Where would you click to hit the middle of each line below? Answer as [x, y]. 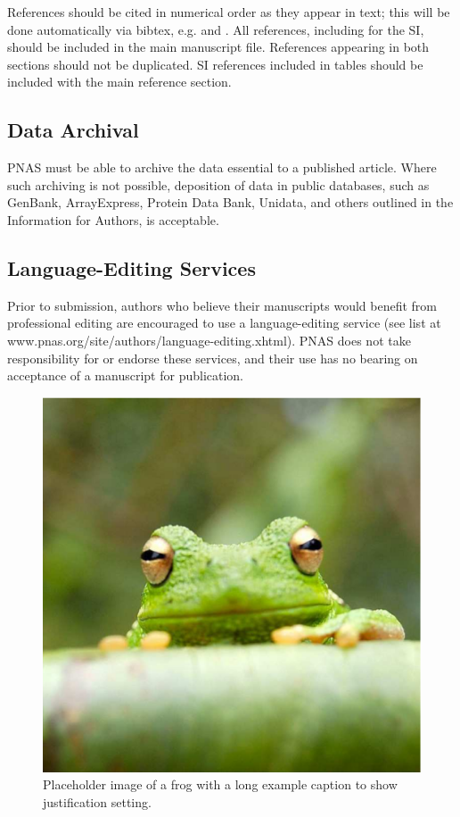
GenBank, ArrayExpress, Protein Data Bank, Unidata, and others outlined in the [230, 202]
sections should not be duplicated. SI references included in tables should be [215, 64]
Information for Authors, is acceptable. [113, 219]
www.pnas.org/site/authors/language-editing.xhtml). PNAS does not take [209, 340]
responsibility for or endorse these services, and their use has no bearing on [213, 358]
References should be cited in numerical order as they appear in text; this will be [229, 12]
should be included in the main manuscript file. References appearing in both [218, 47]
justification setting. [97, 801]
